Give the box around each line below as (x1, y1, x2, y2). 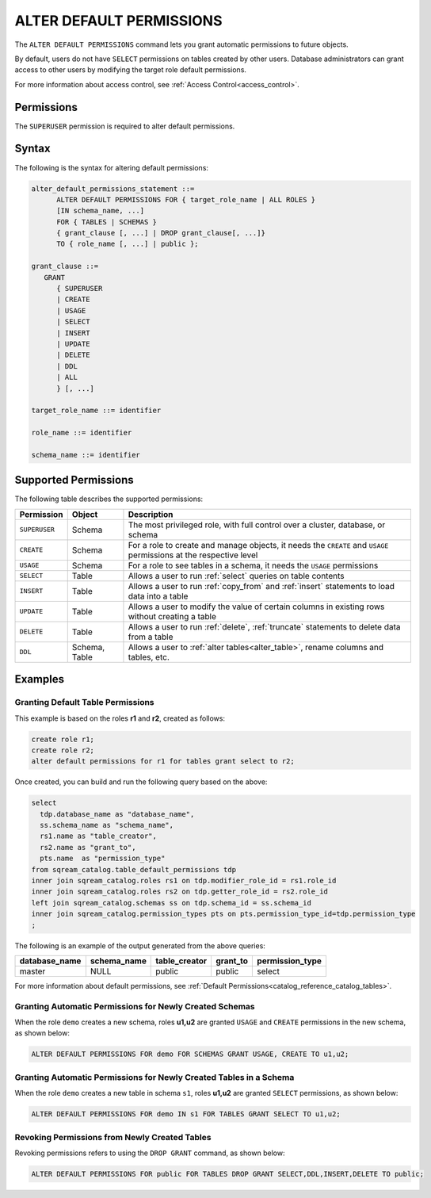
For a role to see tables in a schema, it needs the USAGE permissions (128, 560, 379, 571)
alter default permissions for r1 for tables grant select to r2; (31, 757, 295, 766)
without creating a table (128, 610, 217, 622)
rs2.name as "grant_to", (40, 843, 136, 852)
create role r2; (31, 745, 95, 755)
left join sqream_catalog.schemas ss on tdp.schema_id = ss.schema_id (31, 898, 312, 907)
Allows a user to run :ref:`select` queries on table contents (128, 570, 345, 581)
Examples (14, 672, 65, 686)
